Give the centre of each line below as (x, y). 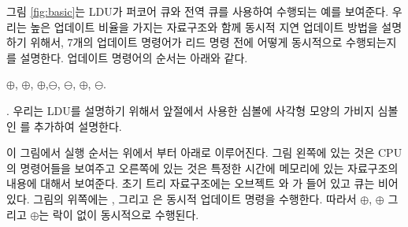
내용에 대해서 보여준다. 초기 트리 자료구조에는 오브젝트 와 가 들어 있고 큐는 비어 (202, 183)
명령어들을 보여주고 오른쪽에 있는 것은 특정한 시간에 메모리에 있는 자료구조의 (209, 167)
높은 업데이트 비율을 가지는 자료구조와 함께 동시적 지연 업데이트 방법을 (204, 26)
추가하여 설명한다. (78, 126)
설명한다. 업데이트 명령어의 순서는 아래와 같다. (134, 57)
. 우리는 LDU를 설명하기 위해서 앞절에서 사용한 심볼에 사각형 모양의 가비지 (190, 110)
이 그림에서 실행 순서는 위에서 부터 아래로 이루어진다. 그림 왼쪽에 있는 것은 (191, 153)
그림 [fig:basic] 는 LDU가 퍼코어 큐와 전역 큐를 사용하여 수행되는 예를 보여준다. (198, 11)
